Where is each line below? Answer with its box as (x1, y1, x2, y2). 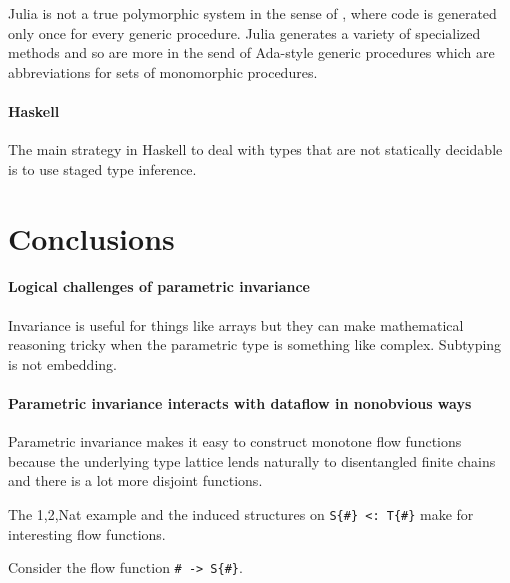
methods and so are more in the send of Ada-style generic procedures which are (8, 42, 495, 63)
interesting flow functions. (8, 523, 166, 544)
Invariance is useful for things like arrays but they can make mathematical (8, 314, 464, 335)
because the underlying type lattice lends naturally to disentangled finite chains (8, 450, 496, 471)
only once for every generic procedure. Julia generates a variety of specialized (8, 22, 481, 43)
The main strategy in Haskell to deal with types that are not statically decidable (8, 139, 503, 160)
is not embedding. (8, 353, 117, 374)
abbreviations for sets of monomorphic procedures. (8, 61, 318, 82)
